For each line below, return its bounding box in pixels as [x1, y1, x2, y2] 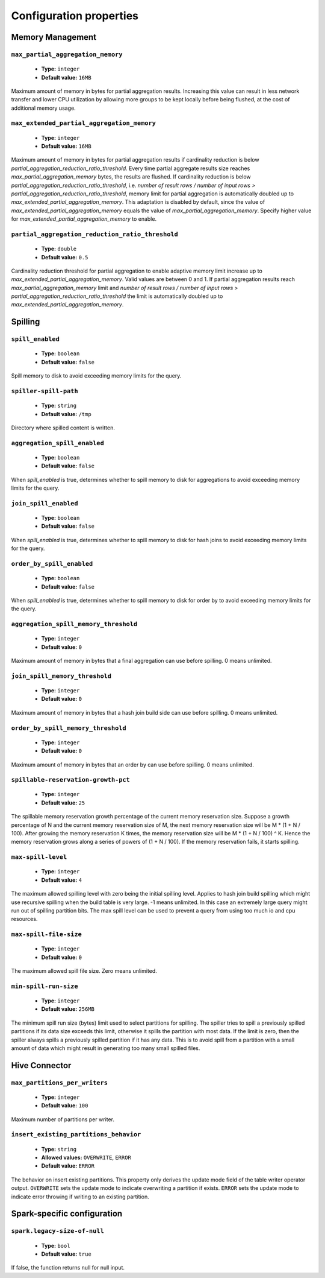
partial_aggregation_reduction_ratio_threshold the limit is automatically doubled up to [11, 293, 223, 300]
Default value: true [41, 1250, 91, 1257]
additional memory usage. [11, 104, 76, 112]
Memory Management [11, 32, 96, 42]
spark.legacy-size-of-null [11, 1227, 105, 1235]
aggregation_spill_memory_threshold [11, 620, 138, 628]
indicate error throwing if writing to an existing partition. [11, 1193, 150, 1200]
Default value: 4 [41, 876, 82, 884]
